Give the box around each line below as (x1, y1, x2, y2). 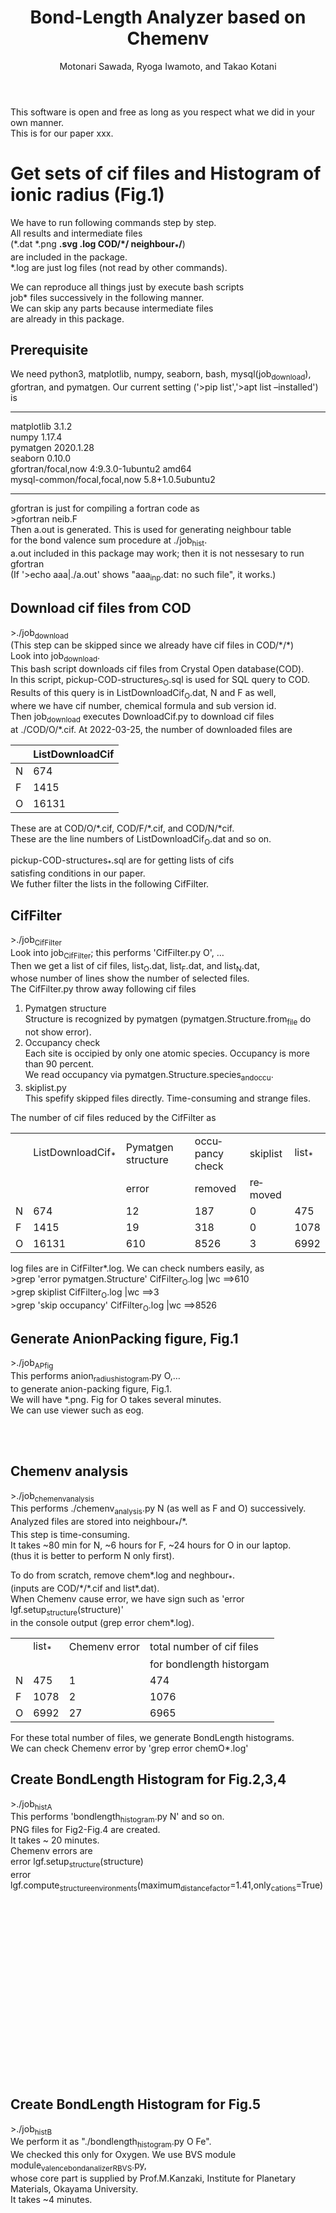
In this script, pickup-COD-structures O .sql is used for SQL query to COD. (10, 674, 310, 688)
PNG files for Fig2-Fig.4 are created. (10, 1824, 161, 1836)
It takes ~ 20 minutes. (10, 1834, 100, 1846)
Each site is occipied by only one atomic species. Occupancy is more (24, 1047, 310, 1060)
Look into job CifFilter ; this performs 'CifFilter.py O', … (10, 946, 225, 961)
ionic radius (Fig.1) (10, 184, 165, 206)
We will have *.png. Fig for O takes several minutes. (10, 1393, 222, 1405)
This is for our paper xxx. (10, 127, 114, 139)
